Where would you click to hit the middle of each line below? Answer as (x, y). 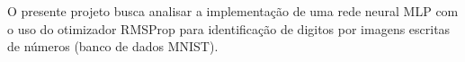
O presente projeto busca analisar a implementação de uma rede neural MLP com (233, 11)
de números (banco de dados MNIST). (113, 46)
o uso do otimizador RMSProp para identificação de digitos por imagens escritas (229, 28)
